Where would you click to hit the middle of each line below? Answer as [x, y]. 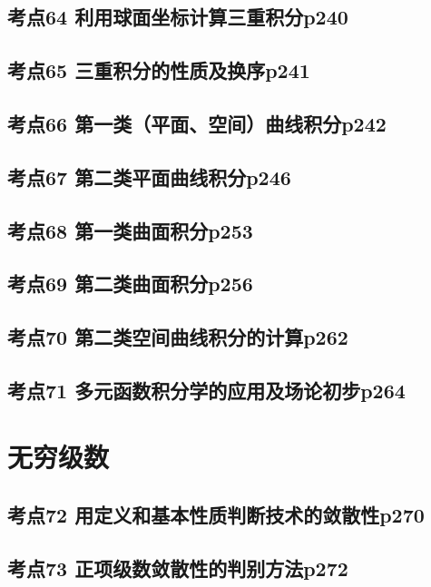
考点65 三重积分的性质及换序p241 [159, 70]
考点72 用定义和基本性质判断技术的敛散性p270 [216, 515]
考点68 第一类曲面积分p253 [130, 230]
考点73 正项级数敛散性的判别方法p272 [178, 567]
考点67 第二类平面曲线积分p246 [149, 176]
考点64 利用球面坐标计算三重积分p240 [178, 17]
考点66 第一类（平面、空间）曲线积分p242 [197, 123]
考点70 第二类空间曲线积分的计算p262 [178, 337]
